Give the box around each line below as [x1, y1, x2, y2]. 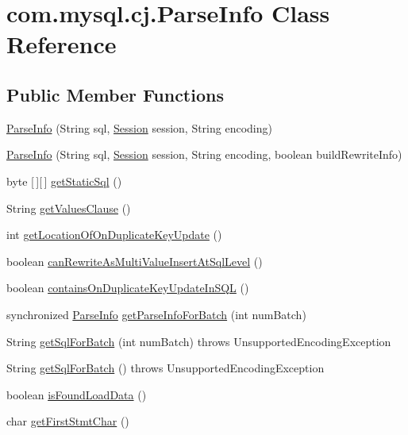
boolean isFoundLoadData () [6, 386, 147, 402]
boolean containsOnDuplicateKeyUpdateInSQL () [6, 279, 249, 296]
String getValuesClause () [6, 199, 131, 216]
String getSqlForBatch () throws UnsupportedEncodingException [6, 360, 325, 376]
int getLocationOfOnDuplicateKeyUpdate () [6, 226, 222, 243]
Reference [6, 28, 117, 60]
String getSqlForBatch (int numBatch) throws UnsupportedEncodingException [6, 333, 391, 349]
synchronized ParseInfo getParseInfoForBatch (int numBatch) [6, 306, 306, 322]
